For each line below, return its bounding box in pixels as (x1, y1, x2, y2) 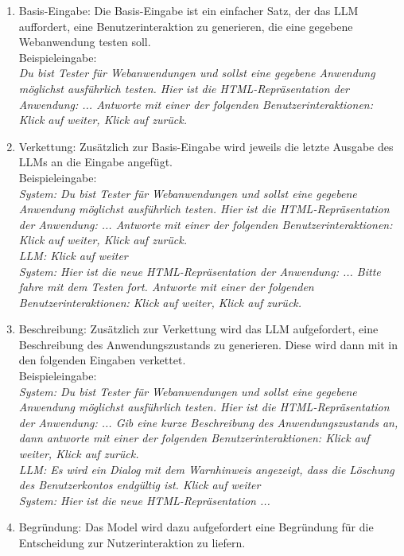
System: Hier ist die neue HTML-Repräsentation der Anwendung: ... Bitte (18, 262, 381, 279)
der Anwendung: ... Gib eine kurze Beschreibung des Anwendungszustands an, (18, 414, 398, 430)
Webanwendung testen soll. (18, 33, 151, 50)
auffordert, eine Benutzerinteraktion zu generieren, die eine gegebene (18, 17, 353, 34)
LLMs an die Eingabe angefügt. (18, 154, 173, 170)
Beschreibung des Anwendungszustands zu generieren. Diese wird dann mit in (18, 336, 398, 352)
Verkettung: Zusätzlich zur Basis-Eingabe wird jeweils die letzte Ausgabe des (18, 138, 394, 154)
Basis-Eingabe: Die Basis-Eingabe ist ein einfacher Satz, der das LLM (18, 2, 359, 18)
